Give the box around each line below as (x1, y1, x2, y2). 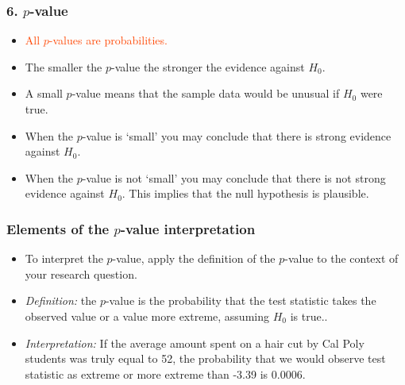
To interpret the (25, 250, 103, 267)
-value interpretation (120, 218, 256, 238)
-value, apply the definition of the (112, 250, 276, 267)
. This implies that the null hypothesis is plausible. (121, 185, 369, 202)
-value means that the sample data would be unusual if (71, 85, 340, 102)
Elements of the (6, 218, 110, 238)
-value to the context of (284, 250, 399, 267)
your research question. (25, 265, 137, 282)
